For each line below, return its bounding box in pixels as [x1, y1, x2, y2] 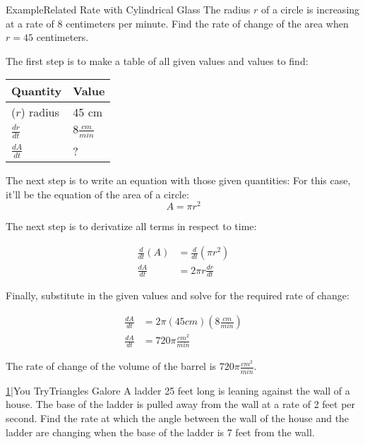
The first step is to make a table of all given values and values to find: [6, 53, 309, 68]
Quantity [11, 83, 62, 100]
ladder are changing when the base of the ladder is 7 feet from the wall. [6, 424, 315, 439]
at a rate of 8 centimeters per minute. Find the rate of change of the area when [6, 16, 349, 30]
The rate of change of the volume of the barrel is [6, 359, 217, 373]
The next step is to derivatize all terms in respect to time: [6, 219, 257, 234]
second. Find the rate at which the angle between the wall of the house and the [6, 410, 349, 425]
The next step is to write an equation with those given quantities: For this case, [6, 173, 351, 188]
